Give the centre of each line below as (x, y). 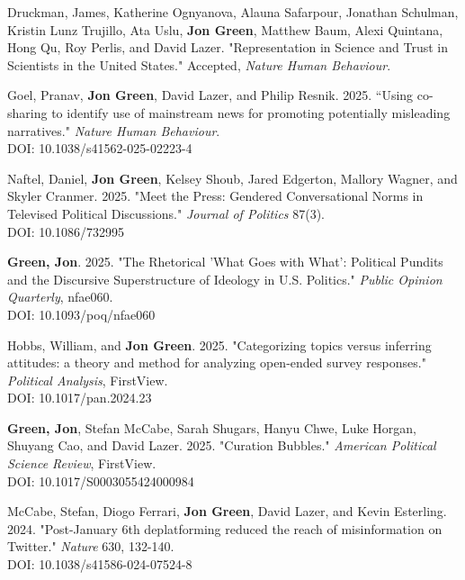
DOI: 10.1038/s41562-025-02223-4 (100, 148)
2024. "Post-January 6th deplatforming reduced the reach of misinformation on (225, 528)
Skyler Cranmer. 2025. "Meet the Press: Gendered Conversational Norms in (215, 196)
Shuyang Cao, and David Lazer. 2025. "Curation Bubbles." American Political (222, 445)
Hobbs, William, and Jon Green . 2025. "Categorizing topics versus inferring (219, 344)
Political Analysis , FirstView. (88, 380)
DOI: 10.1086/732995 (66, 231)
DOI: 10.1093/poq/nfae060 (81, 314)
